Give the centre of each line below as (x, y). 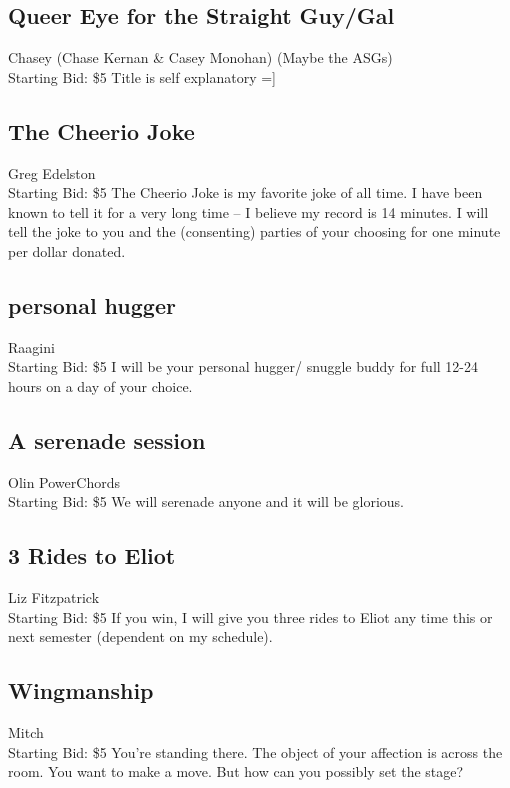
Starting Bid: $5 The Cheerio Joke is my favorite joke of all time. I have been (245, 192)
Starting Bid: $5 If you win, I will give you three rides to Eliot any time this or (250, 616)
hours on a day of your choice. (100, 385)
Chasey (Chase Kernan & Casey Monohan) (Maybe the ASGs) (200, 57)
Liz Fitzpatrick (54, 597)
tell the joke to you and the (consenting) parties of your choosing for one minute (254, 231)
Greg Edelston (52, 172)
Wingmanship (81, 690)
